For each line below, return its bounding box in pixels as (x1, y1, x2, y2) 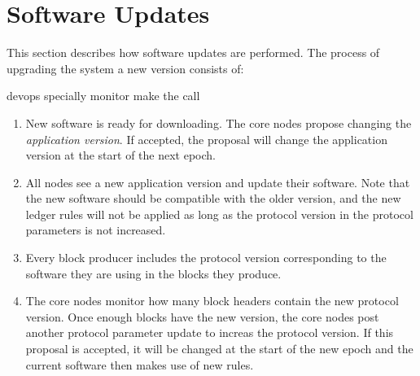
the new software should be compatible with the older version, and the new (25, 190, 401, 207)
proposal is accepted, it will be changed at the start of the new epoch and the (25, 340, 413, 357)
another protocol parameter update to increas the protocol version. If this (25, 324, 394, 341)
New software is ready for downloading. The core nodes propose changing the (25, 114, 412, 131)
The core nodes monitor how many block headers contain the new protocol (25, 292, 399, 309)
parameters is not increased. (25, 221, 166, 238)
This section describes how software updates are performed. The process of (7, 44, 380, 61)
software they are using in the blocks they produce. (25, 265, 282, 282)
